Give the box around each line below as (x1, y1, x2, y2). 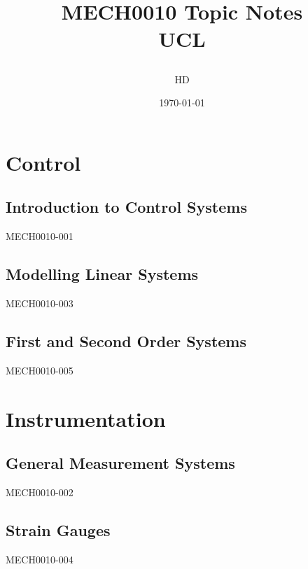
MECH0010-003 (6, 295, 73, 310)
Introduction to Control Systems (6, 196, 247, 218)
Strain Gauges (6, 519, 111, 540)
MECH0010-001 (6, 229, 73, 244)
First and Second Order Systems (6, 330, 246, 351)
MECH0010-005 (6, 363, 73, 377)
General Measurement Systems (6, 452, 235, 474)
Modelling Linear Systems (6, 263, 199, 285)
